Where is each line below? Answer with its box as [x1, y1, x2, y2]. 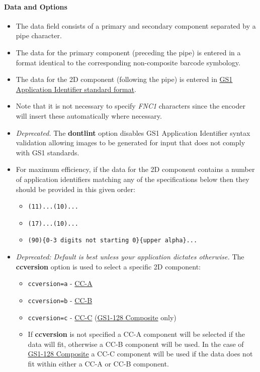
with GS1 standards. [16, 147, 79, 157]
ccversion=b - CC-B [28, 295, 93, 305]
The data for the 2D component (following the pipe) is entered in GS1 [16, 74, 233, 84]
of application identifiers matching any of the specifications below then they [16, 173, 249, 184]
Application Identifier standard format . [16, 83, 136, 94]
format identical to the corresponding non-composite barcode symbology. [16, 57, 240, 67]
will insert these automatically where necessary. [16, 110, 162, 121]
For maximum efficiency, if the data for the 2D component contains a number [16, 164, 255, 174]
